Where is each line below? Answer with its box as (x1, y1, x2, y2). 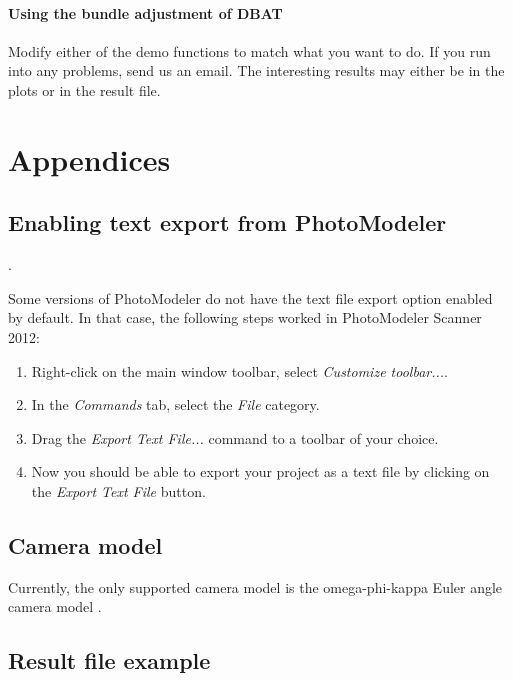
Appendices (8, 138, 171, 179)
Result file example (8, 645, 211, 676)
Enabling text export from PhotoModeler (8, 207, 447, 238)
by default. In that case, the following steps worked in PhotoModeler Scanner (8, 307, 482, 328)
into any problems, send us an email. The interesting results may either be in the (8, 60, 505, 81)
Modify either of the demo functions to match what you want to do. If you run (8, 40, 491, 61)
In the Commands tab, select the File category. (31, 394, 320, 415)
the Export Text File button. (31, 480, 206, 501)
